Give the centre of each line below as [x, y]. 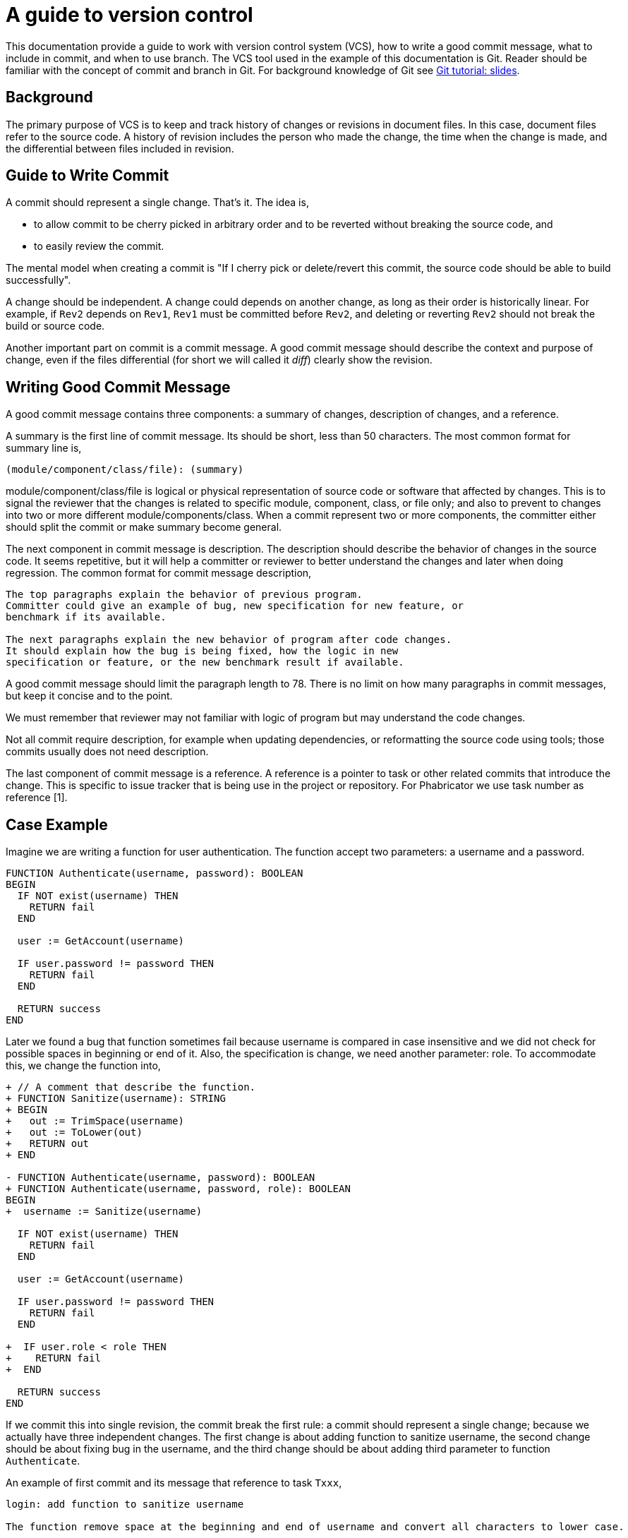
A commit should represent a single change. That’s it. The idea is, [157, 203]
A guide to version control [129, 15]
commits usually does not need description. [107, 752]
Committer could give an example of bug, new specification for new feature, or [235, 606]
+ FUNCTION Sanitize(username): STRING [116, 1099]
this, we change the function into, [83, 1066]
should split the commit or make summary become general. [144, 527]
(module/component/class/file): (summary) [125, 470]
